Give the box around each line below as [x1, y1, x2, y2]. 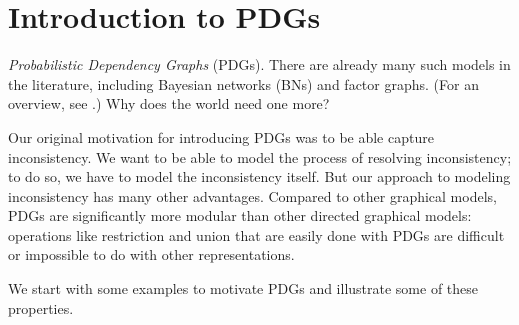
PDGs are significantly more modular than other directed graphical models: [8, 205, 472, 226]
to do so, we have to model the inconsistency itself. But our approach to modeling [8, 166, 511, 187]
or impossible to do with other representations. [8, 244, 295, 265]
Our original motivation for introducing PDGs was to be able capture [8, 126, 434, 147]
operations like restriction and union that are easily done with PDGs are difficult [8, 224, 505, 245]
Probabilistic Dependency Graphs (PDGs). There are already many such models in [8, 54, 511, 75]
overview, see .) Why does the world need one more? [8, 93, 330, 114]
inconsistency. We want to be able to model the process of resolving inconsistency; [8, 146, 512, 167]
